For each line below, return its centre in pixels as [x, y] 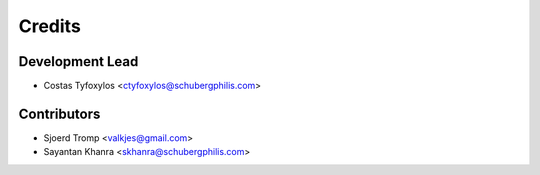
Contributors [59, 113]
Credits [50, 26]
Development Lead [78, 61]
